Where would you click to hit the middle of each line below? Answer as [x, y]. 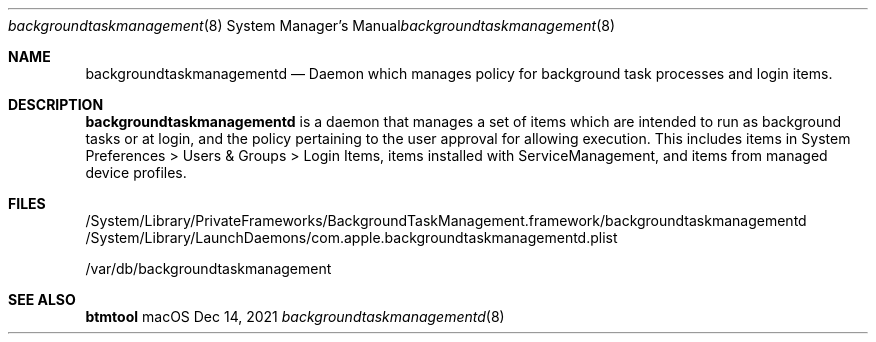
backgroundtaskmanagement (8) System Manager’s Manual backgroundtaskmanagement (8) [312, 25]
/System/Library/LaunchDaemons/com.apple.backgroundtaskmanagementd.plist [351, 237]
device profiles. [136, 172]
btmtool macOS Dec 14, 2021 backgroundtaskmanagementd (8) [295, 316]
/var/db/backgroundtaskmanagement [208, 268]
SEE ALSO [42, 299]
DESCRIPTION [56, 104]
